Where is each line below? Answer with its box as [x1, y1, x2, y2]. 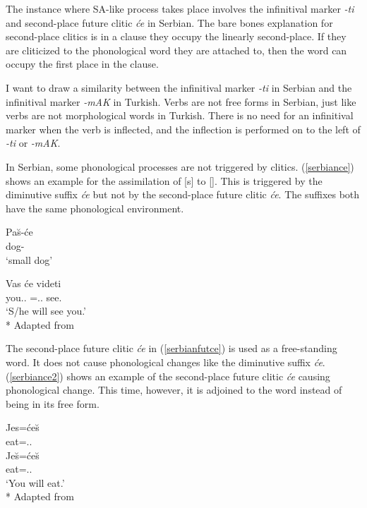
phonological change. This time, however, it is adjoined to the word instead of [6, 382, 342, 397]
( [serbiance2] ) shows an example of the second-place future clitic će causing [6, 368, 330, 383]
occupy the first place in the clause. [6, 56, 159, 71]
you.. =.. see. [6, 289, 62, 304]
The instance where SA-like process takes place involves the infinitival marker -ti [6, 1, 354, 16]
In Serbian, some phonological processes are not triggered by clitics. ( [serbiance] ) [6, 159, 354, 174]
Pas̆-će [6, 224, 33, 239]
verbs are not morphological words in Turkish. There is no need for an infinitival [6, 108, 354, 123]
